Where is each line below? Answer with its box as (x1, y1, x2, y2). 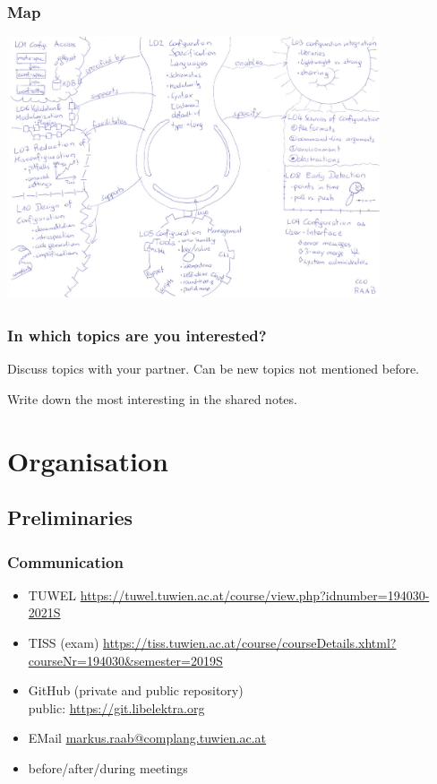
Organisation (7, 442, 168, 478)
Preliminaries (7, 504, 133, 531)
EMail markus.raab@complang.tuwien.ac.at (28, 728, 267, 747)
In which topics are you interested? (7, 323, 267, 346)
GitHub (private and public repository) (28, 681, 244, 700)
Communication (7, 550, 124, 573)
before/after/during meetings (28, 758, 188, 777)
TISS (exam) (28, 633, 99, 651)
